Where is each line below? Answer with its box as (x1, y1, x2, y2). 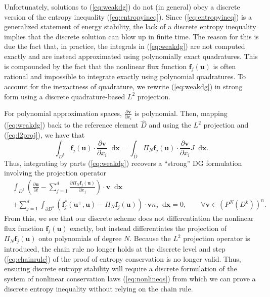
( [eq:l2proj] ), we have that (4, 129, 85, 140)
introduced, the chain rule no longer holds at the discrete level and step (4, 244, 226, 254)
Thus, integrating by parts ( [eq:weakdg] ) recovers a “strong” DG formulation (4, 157, 242, 168)
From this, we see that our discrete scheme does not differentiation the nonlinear (4, 213, 254, 223)
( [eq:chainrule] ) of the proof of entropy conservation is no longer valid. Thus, (4, 253, 241, 264)
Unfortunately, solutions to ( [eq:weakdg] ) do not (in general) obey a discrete (4, 2, 240, 12)
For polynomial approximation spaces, (4, 108, 122, 118)
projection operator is (183, 233, 250, 244)
